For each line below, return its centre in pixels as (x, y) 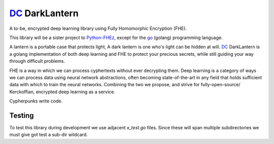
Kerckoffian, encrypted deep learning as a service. (62, 92)
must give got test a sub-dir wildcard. (49, 135)
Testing (22, 115)
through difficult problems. (37, 61)
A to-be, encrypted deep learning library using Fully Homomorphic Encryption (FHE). (98, 28)
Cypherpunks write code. (36, 101)
